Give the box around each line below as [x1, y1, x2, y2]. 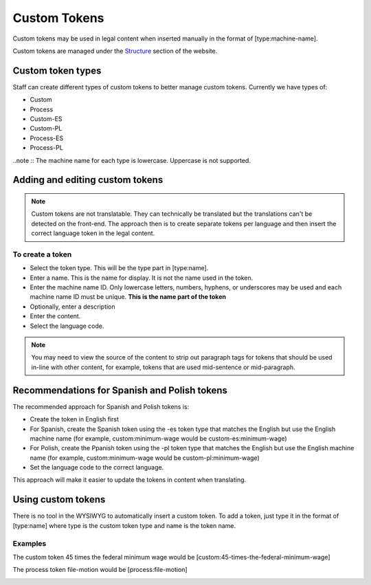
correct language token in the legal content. [31, 229, 155, 237]
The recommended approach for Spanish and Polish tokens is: [12, 402, 190, 410]
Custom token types [12, 65, 102, 76]
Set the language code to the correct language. [30, 463, 164, 472]
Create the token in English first [30, 415, 120, 423]
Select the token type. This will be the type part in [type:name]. [30, 264, 209, 272]
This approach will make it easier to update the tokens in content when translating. [12, 476, 247, 484]
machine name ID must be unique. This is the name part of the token [30, 293, 227, 301]
